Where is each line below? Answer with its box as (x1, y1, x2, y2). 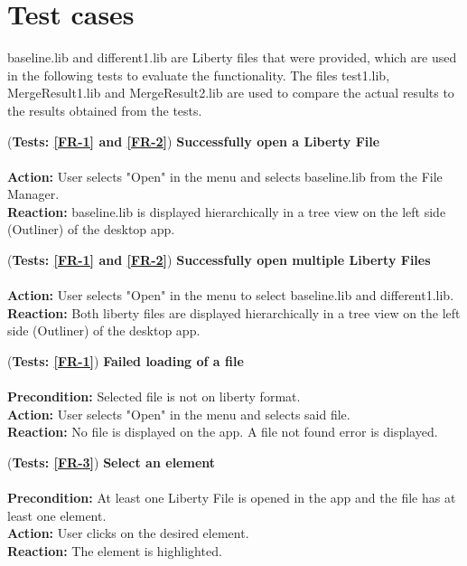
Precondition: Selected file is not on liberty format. (7, 387, 301, 406)
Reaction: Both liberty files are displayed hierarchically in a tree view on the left (7, 303, 461, 322)
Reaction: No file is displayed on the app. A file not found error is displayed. (7, 422, 438, 441)
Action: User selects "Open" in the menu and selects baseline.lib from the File (7, 166, 443, 185)
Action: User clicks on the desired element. (7, 524, 249, 542)
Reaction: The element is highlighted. (7, 541, 222, 560)
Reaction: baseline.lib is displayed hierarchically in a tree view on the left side (7, 202, 446, 221)
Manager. (7, 184, 60, 203)
